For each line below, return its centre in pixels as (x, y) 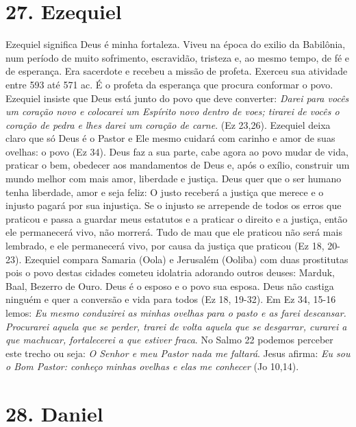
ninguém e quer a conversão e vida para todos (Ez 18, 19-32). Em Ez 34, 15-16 (171, 299)
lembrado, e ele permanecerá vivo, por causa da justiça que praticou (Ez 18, (165, 246)
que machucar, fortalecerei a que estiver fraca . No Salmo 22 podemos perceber (169, 340)
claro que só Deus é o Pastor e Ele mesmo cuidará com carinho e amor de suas (170, 138)
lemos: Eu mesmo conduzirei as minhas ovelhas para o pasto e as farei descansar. (176, 313)
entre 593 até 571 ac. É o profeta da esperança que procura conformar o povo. (169, 84)
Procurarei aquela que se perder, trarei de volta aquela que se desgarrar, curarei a (176, 326)
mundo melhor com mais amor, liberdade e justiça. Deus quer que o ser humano (174, 179)
